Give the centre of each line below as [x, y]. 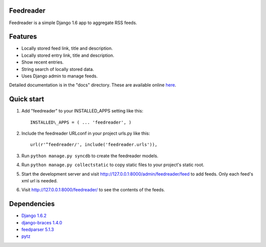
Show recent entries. [43, 62]
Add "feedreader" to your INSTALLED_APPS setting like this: [83, 111]
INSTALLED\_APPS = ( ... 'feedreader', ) [81, 122]
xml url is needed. [39, 181]
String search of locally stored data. [58, 69]
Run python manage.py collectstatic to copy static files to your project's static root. [113, 165]
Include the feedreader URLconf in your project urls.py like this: [86, 134]
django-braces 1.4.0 [42, 222]
